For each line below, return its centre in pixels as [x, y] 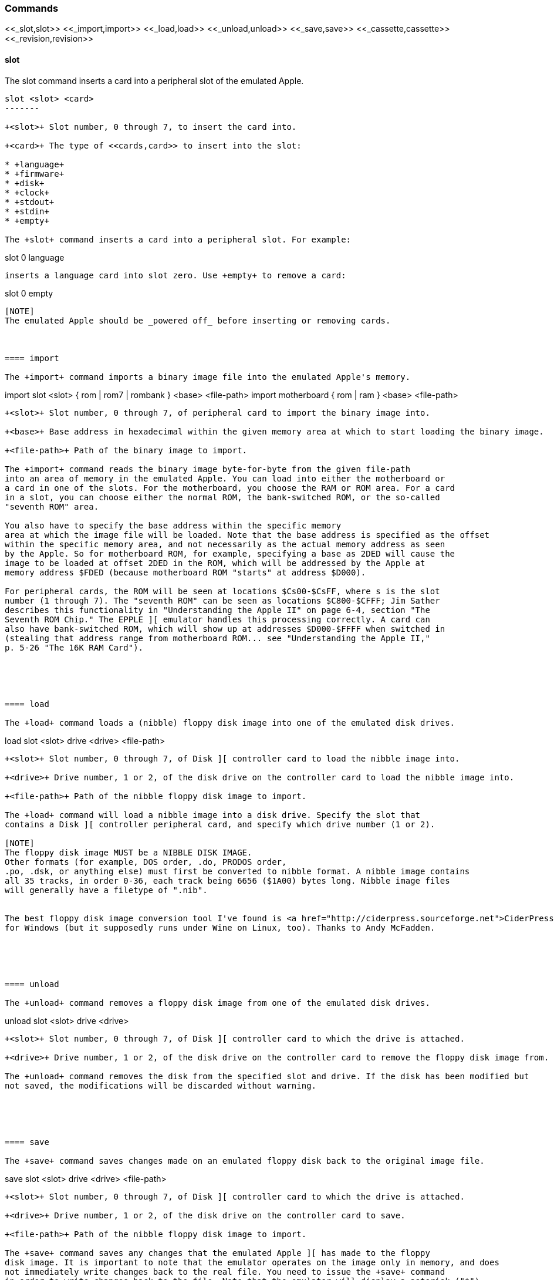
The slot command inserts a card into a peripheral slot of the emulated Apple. [154, 80]
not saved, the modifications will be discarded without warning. [161, 1085]
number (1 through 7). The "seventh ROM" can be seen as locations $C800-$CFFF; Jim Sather [222, 600]
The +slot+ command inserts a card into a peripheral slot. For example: [178, 239]
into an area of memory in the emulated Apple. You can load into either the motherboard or [225, 478]
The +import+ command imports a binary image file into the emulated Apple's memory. [208, 377]
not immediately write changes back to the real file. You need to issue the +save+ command [225, 1271]
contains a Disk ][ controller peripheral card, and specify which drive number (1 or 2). [220, 824]
